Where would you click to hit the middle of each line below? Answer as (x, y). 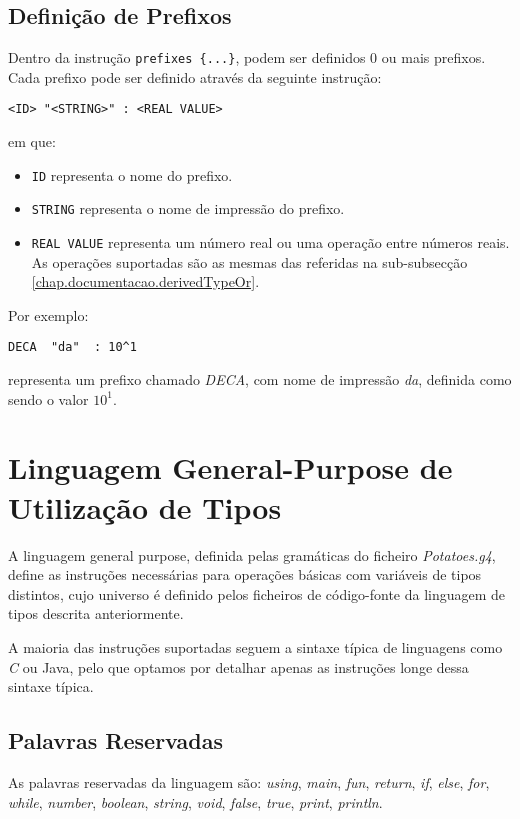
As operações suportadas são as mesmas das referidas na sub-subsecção (249, 261)
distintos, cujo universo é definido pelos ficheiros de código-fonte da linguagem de (257, 593)
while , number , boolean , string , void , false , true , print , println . (195, 801)
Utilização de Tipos (145, 506)
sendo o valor (48, 398)
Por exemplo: (48, 314)
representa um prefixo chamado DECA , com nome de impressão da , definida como (260, 379)
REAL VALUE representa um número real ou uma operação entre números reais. (270, 242)
